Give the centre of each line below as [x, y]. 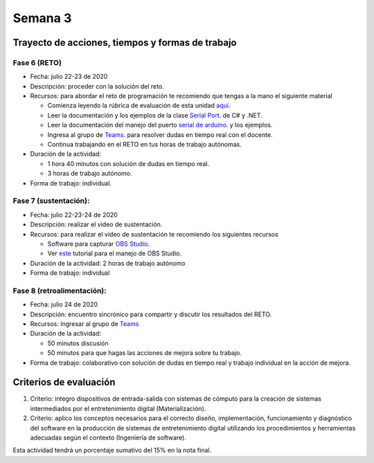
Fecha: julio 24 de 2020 [64, 305]
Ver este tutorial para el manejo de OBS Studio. [115, 253]
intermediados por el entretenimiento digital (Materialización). [118, 408]
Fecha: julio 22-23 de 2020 [69, 77]
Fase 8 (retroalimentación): [60, 291]
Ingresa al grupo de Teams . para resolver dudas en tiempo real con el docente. [160, 134]
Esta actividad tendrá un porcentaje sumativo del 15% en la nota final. [112, 451]
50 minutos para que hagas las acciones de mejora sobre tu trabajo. [145, 353]
